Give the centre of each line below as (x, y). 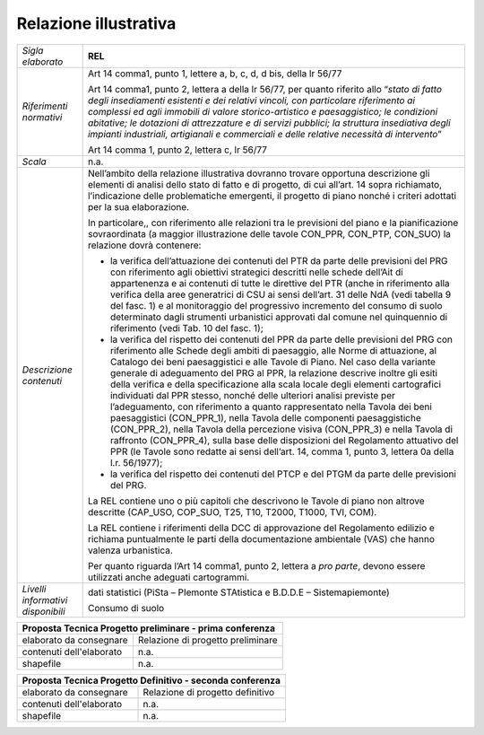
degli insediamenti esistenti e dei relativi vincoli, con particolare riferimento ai (251, 101)
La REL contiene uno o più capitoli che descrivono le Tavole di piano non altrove (256, 501)
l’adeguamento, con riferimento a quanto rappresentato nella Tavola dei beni (271, 407)
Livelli (34, 589)
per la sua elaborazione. (138, 206)
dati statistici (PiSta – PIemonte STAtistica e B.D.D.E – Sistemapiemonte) (238, 592)
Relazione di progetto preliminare (207, 640)
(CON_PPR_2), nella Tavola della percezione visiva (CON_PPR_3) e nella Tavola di (281, 429)
